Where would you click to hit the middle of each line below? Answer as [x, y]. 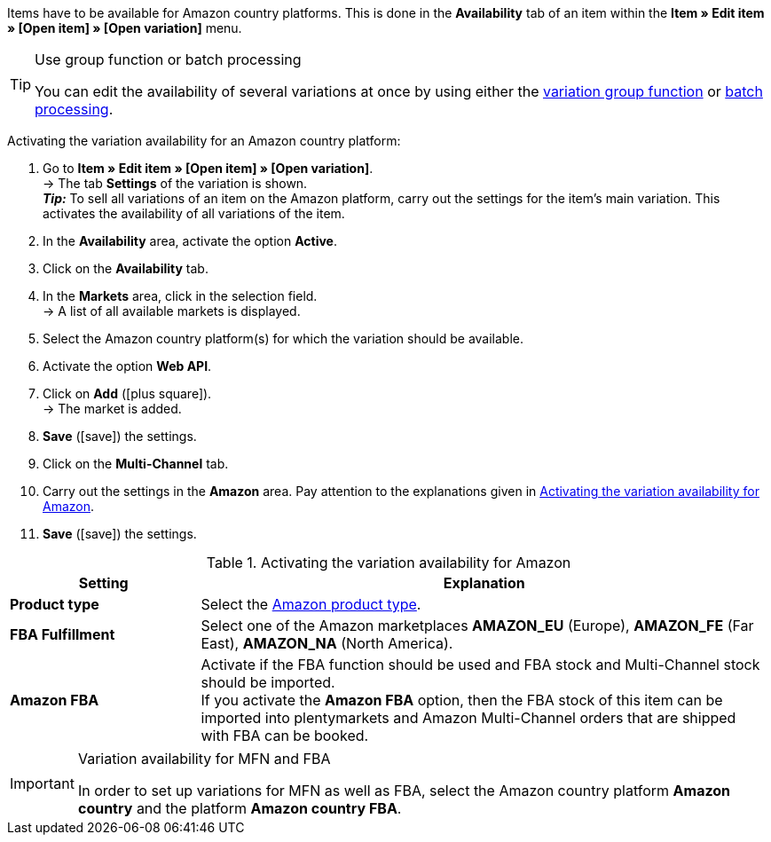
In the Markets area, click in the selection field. [180, 296]
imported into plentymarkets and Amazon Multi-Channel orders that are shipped [468, 718]
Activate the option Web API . [127, 366]
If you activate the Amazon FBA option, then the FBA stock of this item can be [462, 700]
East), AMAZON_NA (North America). [327, 643]
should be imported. [268, 682]
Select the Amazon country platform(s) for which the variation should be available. [283, 338]
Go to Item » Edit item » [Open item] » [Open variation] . [208, 168]
